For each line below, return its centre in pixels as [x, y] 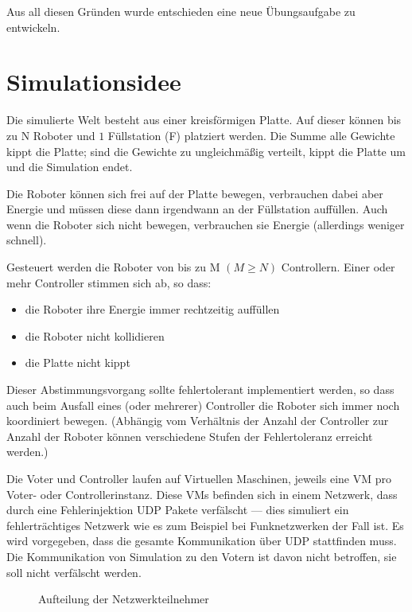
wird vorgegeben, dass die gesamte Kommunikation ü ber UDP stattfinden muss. [202, 541]
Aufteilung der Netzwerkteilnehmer [124, 599]
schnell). [27, 240]
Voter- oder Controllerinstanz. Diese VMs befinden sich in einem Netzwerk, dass [202, 494]
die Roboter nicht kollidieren [95, 335]
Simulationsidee [94, 82]
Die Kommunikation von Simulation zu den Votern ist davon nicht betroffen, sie [202, 556]
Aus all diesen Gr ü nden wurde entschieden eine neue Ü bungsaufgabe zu [181, 11]
